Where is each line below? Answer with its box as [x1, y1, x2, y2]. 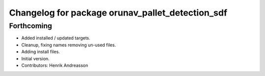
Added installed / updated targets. [21, 35, 91, 41]
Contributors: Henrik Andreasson [21, 62, 88, 68]
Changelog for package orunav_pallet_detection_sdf [9, 7, 228, 18]
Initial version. [21, 56, 50, 61]
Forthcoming [9, 21, 53, 30]
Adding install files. [21, 49, 60, 55]
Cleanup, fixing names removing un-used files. [21, 42, 116, 48]
